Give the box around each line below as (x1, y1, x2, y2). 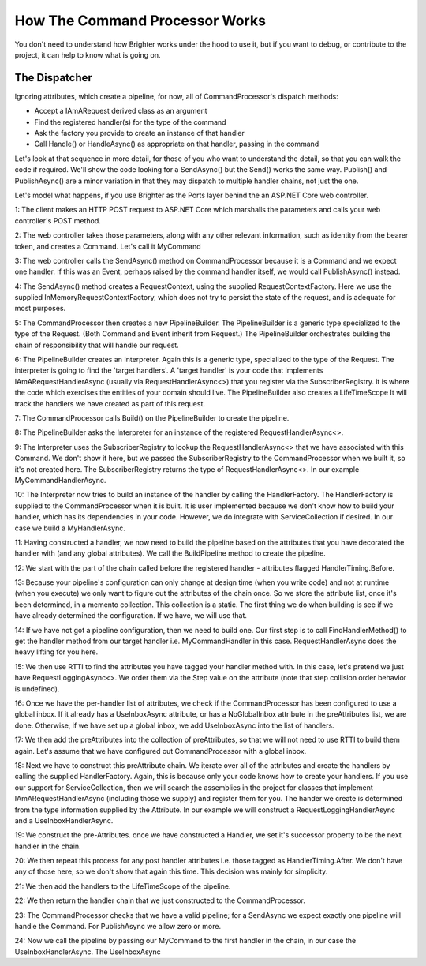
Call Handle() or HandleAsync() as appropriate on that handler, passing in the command (34, 139, 319, 149)
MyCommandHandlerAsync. (14, 475, 106, 485)
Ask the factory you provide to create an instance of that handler (34, 129, 245, 138)
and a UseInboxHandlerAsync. (14, 815, 114, 825)
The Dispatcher (14, 71, 92, 84)
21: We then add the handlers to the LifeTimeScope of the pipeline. (14, 881, 231, 891)
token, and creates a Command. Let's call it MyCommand (14, 241, 201, 251)
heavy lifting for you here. (14, 647, 99, 657)
